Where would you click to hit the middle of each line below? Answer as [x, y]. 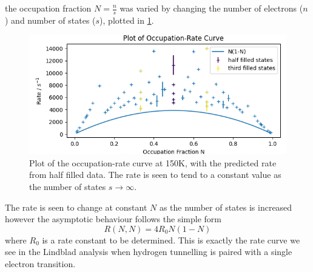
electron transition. [40, 263]
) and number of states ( [50, 20]
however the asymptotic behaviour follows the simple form [113, 219]
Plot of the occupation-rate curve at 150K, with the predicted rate [153, 162]
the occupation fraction [48, 8]
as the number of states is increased [226, 207]
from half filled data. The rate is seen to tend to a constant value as [155, 175]
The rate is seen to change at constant [76, 207]
